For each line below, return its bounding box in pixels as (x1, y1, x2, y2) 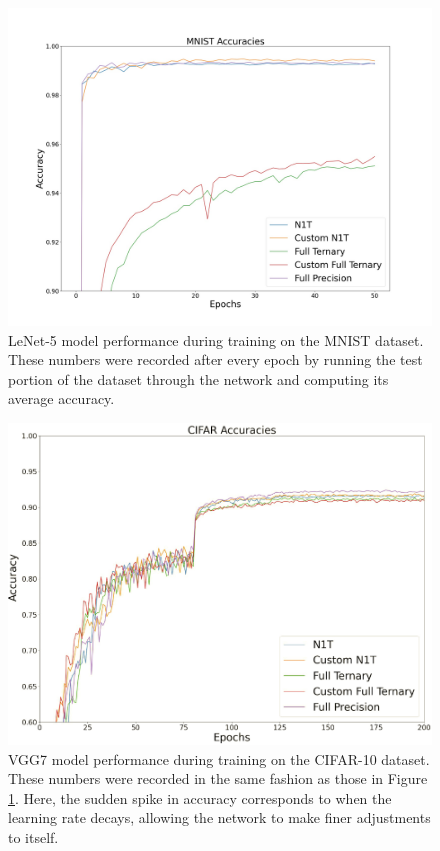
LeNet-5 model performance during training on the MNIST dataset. (8, 329, 424, 350)
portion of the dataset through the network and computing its (8, 368, 389, 389)
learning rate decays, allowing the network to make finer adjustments (8, 807, 431, 828)
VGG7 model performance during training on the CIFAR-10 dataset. (8, 748, 430, 769)
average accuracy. (8, 388, 115, 409)
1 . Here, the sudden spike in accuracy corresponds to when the (8, 787, 392, 808)
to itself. (8, 826, 59, 847)
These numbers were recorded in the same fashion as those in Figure (8, 768, 428, 789)
